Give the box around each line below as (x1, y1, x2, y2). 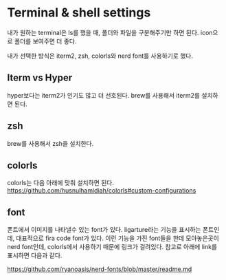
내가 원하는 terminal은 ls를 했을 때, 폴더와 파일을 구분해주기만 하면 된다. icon (7, 28, 213, 36)
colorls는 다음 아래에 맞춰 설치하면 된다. (7, 179, 115, 187)
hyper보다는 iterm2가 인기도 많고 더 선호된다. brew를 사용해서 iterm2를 (7, 91, 201, 99)
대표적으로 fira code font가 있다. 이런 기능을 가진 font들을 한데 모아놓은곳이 (16, 234, 220, 242)
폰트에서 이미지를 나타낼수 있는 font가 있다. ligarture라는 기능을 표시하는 (7, 226, 201, 234)
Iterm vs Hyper (7, 72, 73, 84)
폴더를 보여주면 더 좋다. (14, 36, 77, 45)
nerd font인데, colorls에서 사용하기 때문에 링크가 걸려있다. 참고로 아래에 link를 (7, 243, 218, 251)
